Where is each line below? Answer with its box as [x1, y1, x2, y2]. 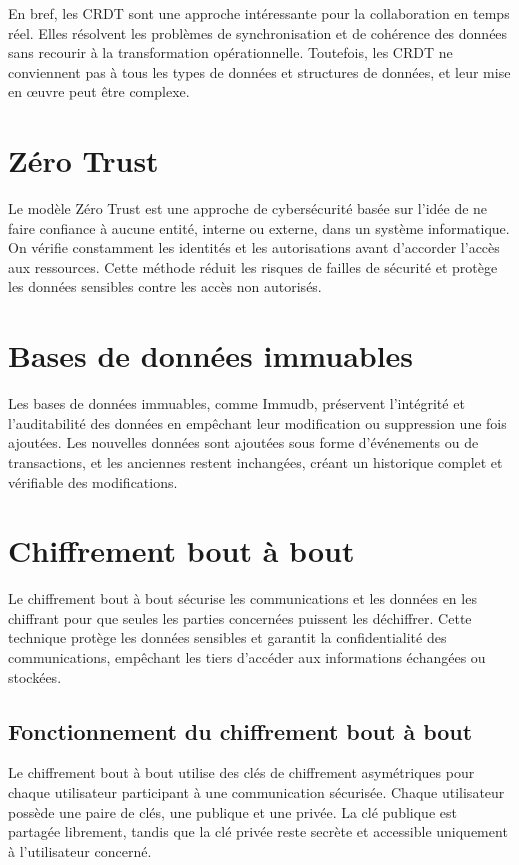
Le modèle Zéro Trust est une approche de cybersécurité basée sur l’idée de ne [8, 198, 488, 219]
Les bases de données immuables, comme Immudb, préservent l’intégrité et [8, 393, 465, 414]
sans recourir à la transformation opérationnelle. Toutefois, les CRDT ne [8, 42, 453, 63]
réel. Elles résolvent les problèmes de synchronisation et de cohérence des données [8, 22, 508, 43]
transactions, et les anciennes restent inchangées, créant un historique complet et [8, 451, 503, 472]
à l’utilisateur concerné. [8, 840, 152, 861]
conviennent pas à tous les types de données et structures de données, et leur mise [8, 61, 511, 82]
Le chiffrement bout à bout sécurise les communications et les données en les [8, 588, 477, 609]
